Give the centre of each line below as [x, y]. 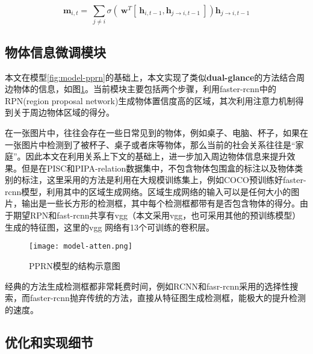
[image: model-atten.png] [81, 247]
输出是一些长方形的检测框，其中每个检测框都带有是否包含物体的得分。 [160, 203]
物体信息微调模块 [55, 51]
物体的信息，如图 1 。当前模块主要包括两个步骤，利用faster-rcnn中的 [144, 89]
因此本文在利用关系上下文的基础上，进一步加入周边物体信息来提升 [156, 156]
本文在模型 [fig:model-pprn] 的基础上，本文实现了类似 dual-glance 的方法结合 [151, 77]
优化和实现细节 [49, 342]
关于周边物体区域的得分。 [64, 112]
